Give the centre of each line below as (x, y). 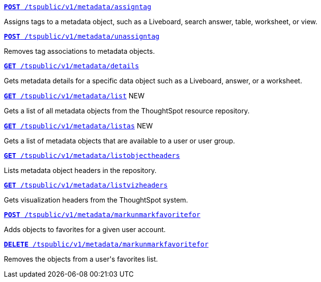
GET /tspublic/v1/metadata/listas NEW (78, 126)
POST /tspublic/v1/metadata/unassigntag (82, 36)
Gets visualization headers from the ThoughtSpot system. (96, 200)
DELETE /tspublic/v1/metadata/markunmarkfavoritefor (106, 244)
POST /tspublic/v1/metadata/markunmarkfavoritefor (102, 215)
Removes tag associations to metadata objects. (79, 51)
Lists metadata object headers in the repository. (80, 170)
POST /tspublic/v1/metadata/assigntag (78, 7)
